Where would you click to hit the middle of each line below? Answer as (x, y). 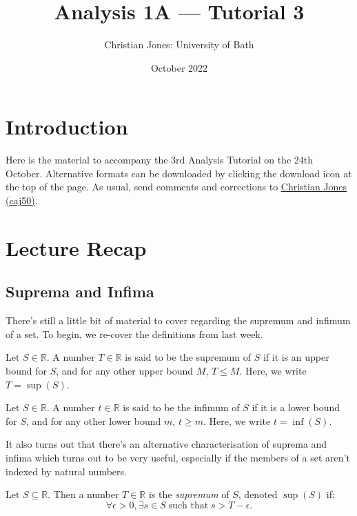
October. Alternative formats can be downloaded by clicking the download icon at (179, 173)
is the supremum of (189, 494)
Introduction (67, 127)
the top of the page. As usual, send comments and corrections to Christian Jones (176, 187)
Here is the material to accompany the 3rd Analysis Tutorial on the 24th (160, 160)
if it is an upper (296, 357)
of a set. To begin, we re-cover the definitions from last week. (134, 334)
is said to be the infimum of (181, 407)
